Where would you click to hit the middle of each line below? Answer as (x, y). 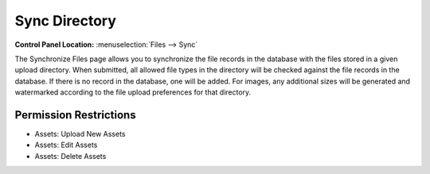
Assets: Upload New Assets (80, 134)
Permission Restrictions (75, 115)
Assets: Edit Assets (66, 145)
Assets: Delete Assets (70, 156)
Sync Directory (66, 21)
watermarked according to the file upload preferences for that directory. (133, 92)
